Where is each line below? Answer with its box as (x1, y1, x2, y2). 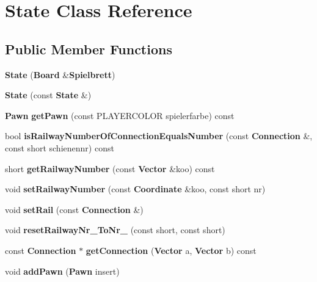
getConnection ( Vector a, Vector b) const (86, 244, 257, 256)
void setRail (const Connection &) (5, 203, 144, 215)
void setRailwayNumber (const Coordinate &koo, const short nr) (5, 183, 266, 195)
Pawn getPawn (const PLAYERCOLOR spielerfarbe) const (5, 109, 235, 121)
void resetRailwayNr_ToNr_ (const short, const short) (5, 223, 225, 236)
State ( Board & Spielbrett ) (5, 68, 115, 81)
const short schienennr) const (5, 141, 114, 154)
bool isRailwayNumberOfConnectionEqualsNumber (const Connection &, (5, 129, 313, 142)
